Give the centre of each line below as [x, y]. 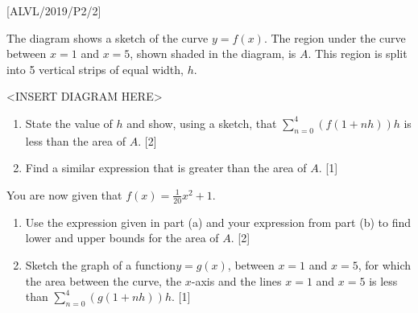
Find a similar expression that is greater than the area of [166, 168]
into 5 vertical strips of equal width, [95, 69]
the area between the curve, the [103, 280]
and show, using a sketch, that [202, 123]
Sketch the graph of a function [101, 264]
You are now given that [64, 194]
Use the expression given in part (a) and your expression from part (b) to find [218, 222]
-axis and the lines [236, 280]
